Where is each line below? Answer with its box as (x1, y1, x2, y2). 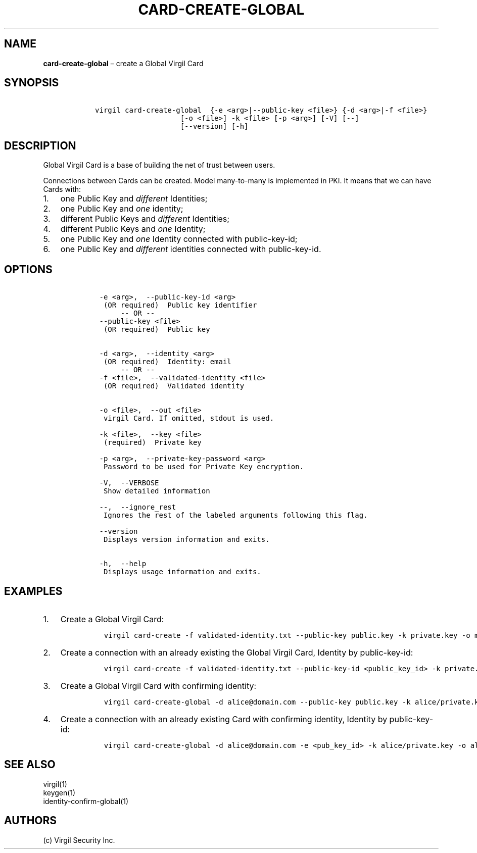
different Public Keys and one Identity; (60, 224, 206, 234)
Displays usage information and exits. (103, 568, 261, 576)
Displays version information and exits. (103, 535, 270, 544)
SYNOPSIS (4, 76, 59, 89)
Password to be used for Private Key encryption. (103, 463, 304, 471)
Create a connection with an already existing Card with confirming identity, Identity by (60, 714, 388, 724)
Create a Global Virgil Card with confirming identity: (60, 680, 257, 691)
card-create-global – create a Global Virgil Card (43, 59, 204, 68)
